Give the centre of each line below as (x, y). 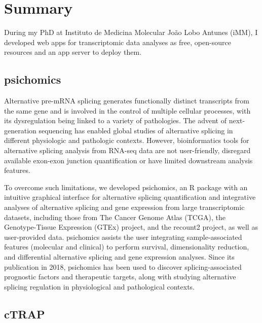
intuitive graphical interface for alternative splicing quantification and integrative (130, 197)
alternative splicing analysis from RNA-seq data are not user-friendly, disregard (127, 150)
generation (20, 130)
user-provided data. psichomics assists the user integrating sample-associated (123, 237)
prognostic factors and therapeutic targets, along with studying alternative (120, 277)
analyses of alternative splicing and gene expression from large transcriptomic (124, 207)
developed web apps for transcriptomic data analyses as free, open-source (118, 42)
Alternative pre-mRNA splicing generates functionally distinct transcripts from (127, 101)
